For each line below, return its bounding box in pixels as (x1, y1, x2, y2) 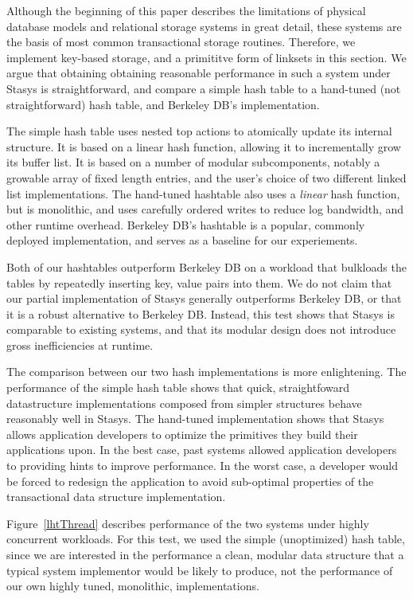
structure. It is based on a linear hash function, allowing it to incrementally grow (6, 138, 401, 155)
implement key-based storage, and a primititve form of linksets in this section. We (6, 49, 407, 65)
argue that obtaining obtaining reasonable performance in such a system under (6, 65, 391, 81)
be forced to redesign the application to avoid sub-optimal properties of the (6, 472, 374, 489)
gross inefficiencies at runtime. (6, 336, 154, 353)
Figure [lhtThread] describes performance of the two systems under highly (6, 515, 369, 531)
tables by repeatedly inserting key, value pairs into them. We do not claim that (6, 274, 392, 291)
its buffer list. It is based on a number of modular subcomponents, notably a (6, 154, 380, 170)
